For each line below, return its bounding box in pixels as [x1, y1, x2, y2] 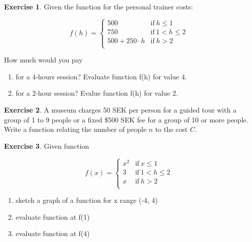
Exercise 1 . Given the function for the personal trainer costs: [4, 1, 193, 11]
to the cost [155, 124, 188, 134]
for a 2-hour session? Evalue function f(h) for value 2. [15, 88, 178, 98]
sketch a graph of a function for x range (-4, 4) [15, 195, 158, 205]
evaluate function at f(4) [15, 228, 90, 239]
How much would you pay [4, 55, 83, 65]
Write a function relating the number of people [4, 124, 147, 134]
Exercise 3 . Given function [4, 140, 89, 151]
